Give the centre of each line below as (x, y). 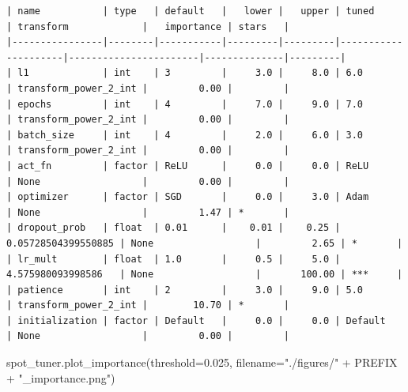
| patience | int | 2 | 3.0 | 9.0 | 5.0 (185, 290)
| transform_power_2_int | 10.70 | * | (148, 305)
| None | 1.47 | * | (148, 212)
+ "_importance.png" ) (61, 377)
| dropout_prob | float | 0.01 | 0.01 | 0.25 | (174, 228)
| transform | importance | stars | (148, 26)
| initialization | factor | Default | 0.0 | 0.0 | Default (196, 320)
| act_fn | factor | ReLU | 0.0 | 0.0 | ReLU (188, 166)
